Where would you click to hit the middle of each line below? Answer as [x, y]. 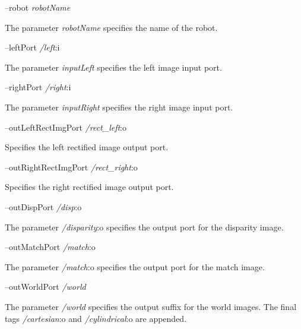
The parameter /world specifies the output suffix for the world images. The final [151, 306]
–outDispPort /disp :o [43, 206]
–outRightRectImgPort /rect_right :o [71, 167]
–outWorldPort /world [45, 287]
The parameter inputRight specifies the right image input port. [119, 107]
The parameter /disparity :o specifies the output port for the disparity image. [144, 227]
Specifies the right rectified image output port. [89, 187]
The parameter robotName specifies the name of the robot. [111, 27]
